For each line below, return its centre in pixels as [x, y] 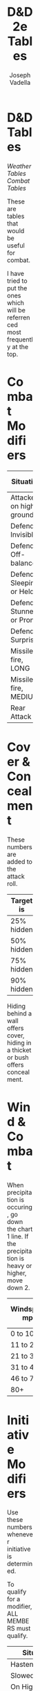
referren [19, 317]
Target [22, 900]
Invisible [24, 534]
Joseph [20, 75]
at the [20, 346]
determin [20, 1564]
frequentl [20, 339]
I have [16, 273]
